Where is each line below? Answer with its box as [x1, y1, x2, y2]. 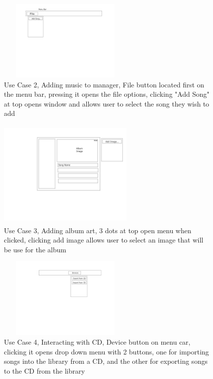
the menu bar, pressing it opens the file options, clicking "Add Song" [4, 89, 210, 99]
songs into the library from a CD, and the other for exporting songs [4, 356, 208, 366]
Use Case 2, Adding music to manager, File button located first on [4, 79, 205, 89]
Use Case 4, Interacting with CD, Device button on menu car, [4, 336, 190, 347]
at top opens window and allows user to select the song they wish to [4, 98, 210, 108]
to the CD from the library [4, 365, 85, 376]
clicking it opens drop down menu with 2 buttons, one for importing [4, 346, 209, 356]
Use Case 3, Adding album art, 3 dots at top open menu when [4, 225, 191, 235]
